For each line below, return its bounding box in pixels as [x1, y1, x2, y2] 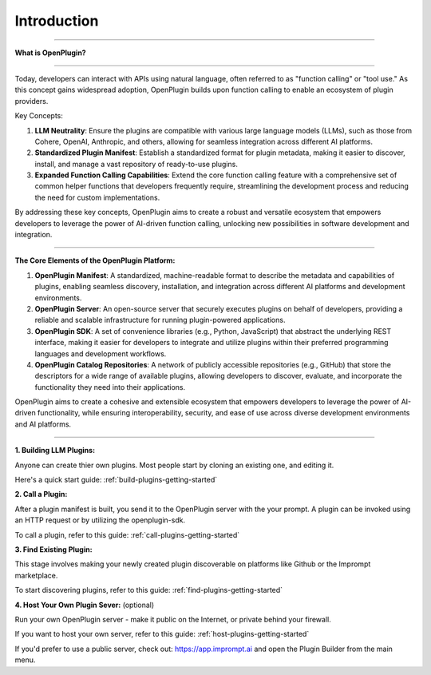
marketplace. [14, 570, 58, 580]
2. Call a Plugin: [14, 490, 68, 499]
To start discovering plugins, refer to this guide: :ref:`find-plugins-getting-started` [14, 586, 283, 595]
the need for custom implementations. [34, 193, 160, 202]
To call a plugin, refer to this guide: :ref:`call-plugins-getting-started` [14, 530, 240, 539]
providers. [14, 96, 49, 105]
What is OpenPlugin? [14, 48, 87, 58]
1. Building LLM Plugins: [14, 446, 96, 455]
